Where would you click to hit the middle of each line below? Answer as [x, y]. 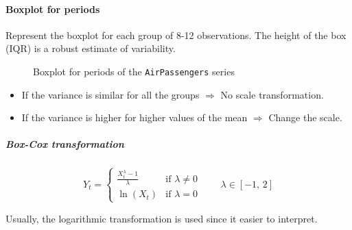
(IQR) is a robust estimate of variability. [91, 48]
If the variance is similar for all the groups [110, 94]
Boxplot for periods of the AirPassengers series [134, 71]
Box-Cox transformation [65, 144]
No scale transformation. [272, 94]
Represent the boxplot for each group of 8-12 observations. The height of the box [176, 35]
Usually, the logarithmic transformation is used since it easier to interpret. [162, 218]
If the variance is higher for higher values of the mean [134, 117]
